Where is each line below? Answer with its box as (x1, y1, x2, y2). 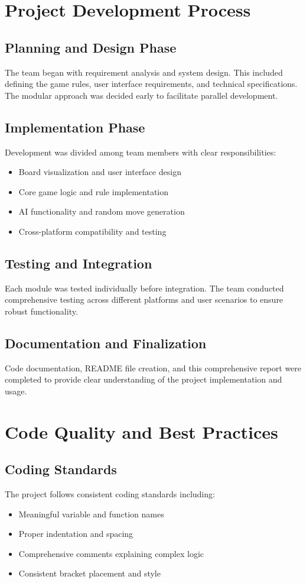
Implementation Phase (5, 118, 145, 136)
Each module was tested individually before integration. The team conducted (5, 281, 284, 294)
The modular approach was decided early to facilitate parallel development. (5, 89, 278, 101)
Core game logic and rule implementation (18, 185, 169, 197)
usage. (5, 384, 27, 397)
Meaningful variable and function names (18, 507, 164, 520)
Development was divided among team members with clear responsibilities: (5, 145, 276, 158)
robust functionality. (5, 305, 78, 317)
